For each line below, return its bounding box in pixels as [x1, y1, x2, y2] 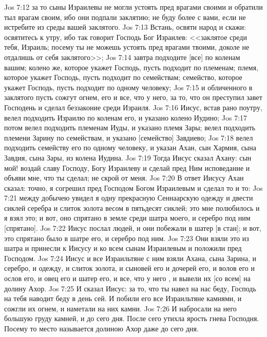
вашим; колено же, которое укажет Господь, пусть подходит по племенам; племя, [4, 62, 259, 72]
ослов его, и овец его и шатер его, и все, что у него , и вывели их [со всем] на [4, 273, 251, 284]
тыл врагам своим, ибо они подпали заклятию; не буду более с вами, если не [4, 11, 246, 22]
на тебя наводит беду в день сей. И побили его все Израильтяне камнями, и [4, 293, 242, 304]
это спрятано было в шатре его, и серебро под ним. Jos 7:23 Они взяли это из [4, 232, 249, 243]
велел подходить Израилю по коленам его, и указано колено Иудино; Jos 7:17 [4, 112, 247, 123]
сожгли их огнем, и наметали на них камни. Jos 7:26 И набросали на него [4, 303, 237, 313]
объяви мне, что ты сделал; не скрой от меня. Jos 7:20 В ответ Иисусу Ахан [4, 172, 244, 183]
